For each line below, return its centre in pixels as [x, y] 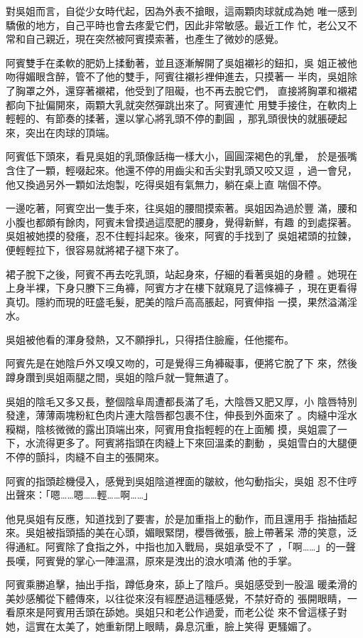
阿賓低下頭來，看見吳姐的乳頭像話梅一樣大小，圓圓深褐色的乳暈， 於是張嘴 [181, 156]
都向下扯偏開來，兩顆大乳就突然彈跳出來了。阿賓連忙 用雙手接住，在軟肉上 [181, 104]
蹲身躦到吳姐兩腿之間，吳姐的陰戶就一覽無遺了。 [120, 377]
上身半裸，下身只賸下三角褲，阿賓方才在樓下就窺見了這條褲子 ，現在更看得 [181, 288]
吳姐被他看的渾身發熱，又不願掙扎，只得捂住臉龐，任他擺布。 [150, 339]
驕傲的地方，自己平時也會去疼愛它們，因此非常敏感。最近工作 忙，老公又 [177, 25]
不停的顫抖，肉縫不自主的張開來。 [85, 457]
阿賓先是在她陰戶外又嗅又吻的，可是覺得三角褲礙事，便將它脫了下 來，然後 [181, 363]
